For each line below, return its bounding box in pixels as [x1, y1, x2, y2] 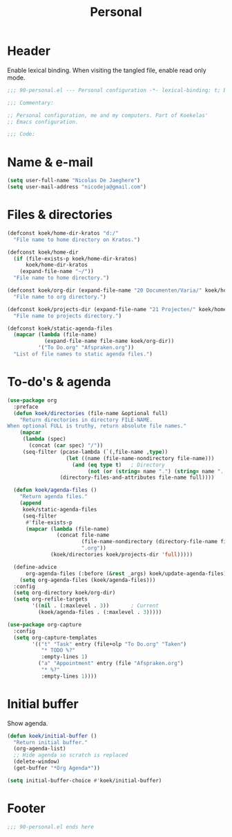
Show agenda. [7, 719, 48, 728]
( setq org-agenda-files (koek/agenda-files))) [19, 576, 156, 583]
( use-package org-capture [7, 621, 81, 628]
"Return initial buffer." [13, 739, 88, 746]
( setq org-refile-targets [13, 596, 88, 603]
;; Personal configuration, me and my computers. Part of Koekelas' [7, 112, 209, 118]
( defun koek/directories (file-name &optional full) [13, 409, 168, 416]
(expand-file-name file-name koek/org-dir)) [43, 337, 175, 345]
